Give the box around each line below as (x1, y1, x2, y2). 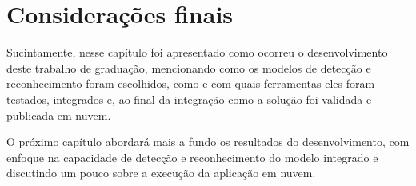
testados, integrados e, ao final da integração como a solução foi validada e (6, 90, 372, 107)
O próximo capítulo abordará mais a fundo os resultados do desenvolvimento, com (6, 133, 410, 150)
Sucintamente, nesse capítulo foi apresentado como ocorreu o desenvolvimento (6, 44, 388, 61)
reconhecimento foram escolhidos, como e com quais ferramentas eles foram (6, 75, 375, 92)
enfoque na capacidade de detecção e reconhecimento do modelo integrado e (6, 148, 378, 165)
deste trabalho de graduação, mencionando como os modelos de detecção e (6, 59, 371, 76)
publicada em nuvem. (6, 106, 111, 123)
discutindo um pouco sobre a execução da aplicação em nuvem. (6, 164, 316, 181)
